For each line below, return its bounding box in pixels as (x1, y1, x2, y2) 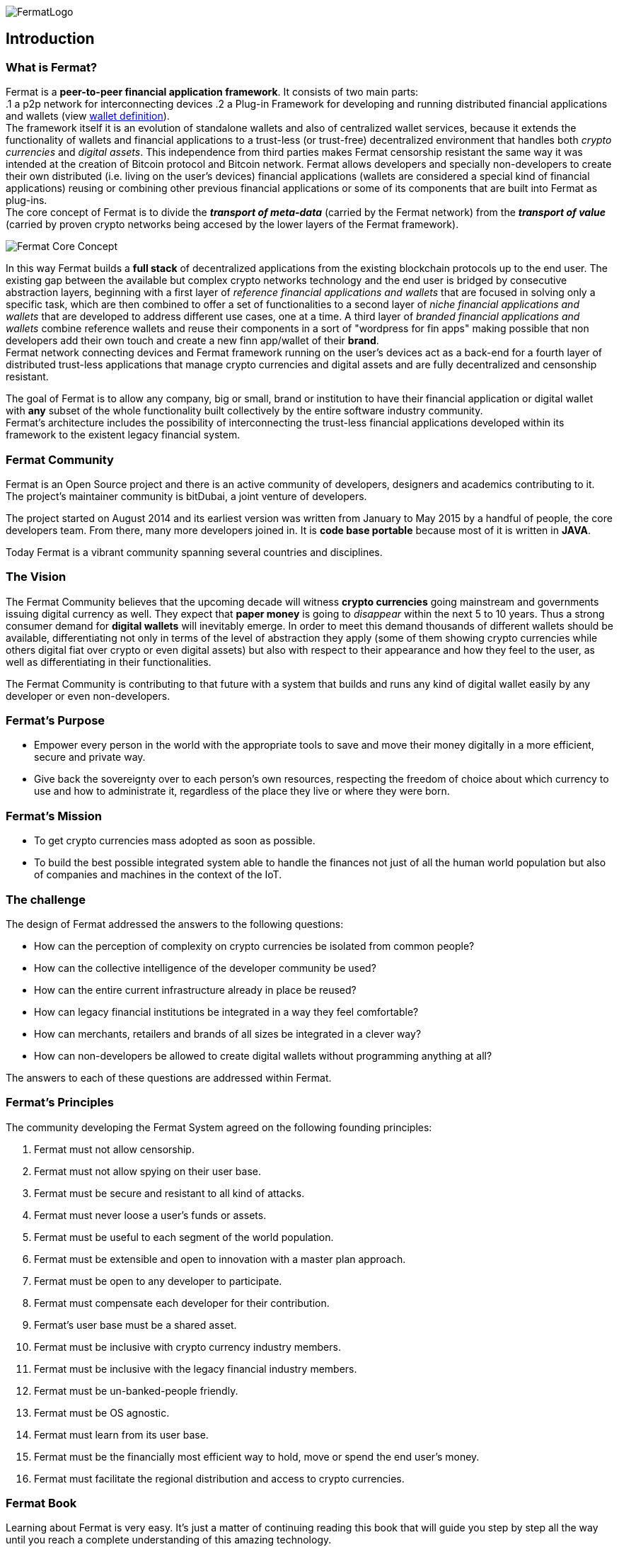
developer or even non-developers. (6, 689, 170, 702)
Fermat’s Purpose (6, 713, 105, 728)
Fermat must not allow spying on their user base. (34, 1164, 261, 1177)
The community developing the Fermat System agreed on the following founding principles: (6, 1121, 432, 1133)
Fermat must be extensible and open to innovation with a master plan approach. (34, 1252, 406, 1265)
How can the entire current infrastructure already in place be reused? (34, 983, 357, 996)
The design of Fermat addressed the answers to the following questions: (6, 917, 344, 930)
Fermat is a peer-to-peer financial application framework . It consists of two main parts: (6, 86, 419, 98)
